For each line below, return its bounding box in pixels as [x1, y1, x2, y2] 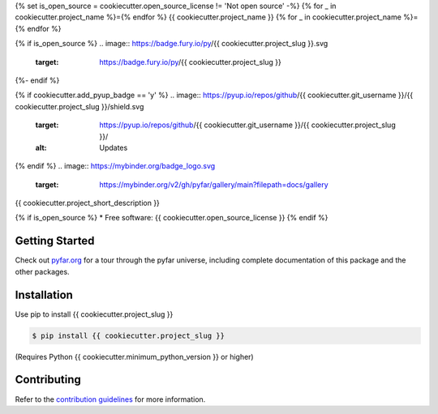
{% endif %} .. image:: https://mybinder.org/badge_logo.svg [15, 161, 216, 171]
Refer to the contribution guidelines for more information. [15, 394, 206, 404]
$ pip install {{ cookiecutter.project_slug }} [32, 331, 225, 340]
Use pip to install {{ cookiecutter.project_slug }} [15, 309, 174, 319]
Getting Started [15, 234, 95, 248]
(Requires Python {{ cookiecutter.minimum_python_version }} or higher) [15, 352, 255, 361]
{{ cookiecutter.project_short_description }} [15, 198, 160, 208]
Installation [15, 288, 73, 301]
